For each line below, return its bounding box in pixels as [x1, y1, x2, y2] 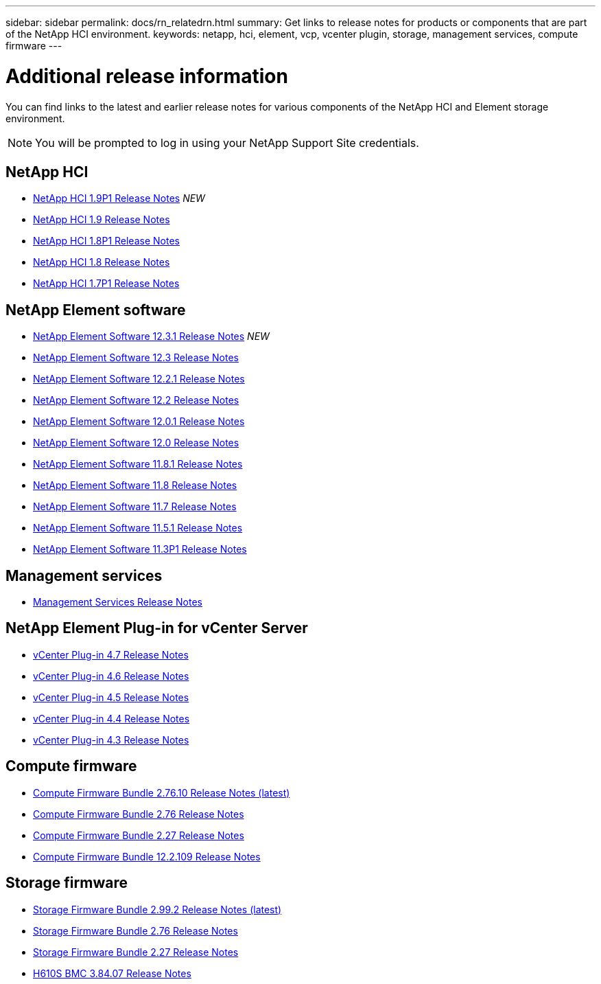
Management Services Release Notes [33, 596, 202, 608]
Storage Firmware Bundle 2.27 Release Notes [33, 946, 239, 958]
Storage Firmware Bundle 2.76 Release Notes [33, 924, 238, 937]
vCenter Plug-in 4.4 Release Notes [33, 712, 190, 724]
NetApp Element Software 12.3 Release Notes [33, 352, 239, 364]
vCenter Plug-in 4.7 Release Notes [33, 648, 189, 661]
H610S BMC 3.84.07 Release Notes [33, 967, 191, 979]
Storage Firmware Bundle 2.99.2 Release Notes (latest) [33, 903, 282, 915]
